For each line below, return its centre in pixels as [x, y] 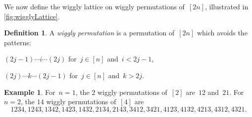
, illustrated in [227, 6]
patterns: [18, 42]
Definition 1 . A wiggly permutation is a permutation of [89, 33]
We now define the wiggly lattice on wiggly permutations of [94, 6]
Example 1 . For [30, 92]
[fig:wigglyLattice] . [32, 16]
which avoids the [222, 33]
